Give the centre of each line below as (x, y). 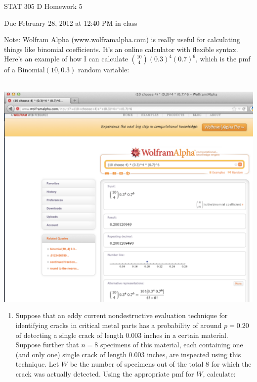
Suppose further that (47, 345)
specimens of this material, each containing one (171, 345)
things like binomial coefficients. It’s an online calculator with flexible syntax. (121, 49)
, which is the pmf (223, 59)
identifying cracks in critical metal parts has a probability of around (119, 325)
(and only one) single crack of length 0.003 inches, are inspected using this (128, 354)
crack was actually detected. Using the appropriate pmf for (105, 373)
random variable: (104, 70)
